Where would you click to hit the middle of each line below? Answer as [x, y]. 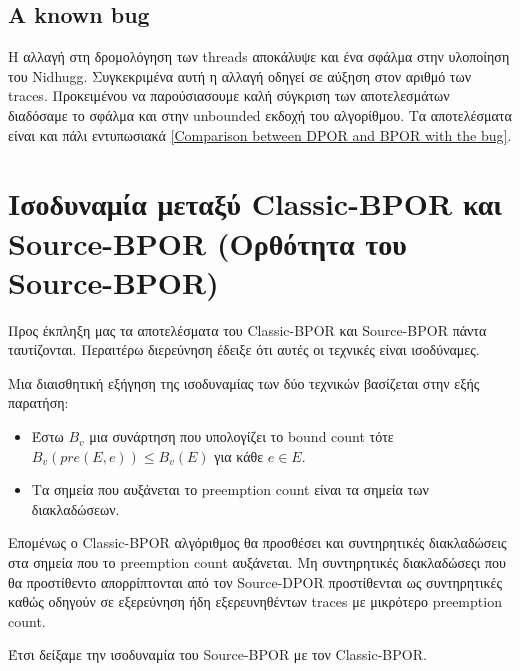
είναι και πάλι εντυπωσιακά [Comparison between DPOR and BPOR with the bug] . [260, 134]
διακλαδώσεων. [75, 508]
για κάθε [239, 455]
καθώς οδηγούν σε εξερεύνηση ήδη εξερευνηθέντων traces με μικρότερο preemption [255, 601]
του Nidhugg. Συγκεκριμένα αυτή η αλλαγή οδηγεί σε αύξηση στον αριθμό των [239, 75]
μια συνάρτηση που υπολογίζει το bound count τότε [241, 436]
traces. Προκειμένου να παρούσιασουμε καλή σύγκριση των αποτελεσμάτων [229, 95]
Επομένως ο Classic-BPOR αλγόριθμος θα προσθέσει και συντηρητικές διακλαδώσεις [257, 542]
